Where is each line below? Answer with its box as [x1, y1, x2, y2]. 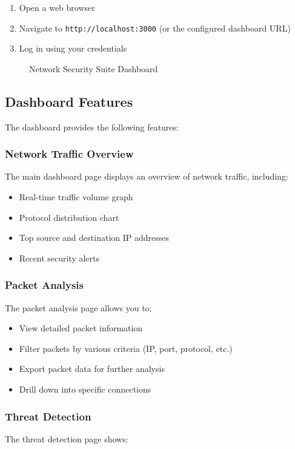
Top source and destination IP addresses [19, 231, 170, 244]
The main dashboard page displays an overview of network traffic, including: [5, 170, 288, 183]
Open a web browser [19, 1, 95, 13]
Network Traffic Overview [5, 146, 134, 161]
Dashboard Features [5, 92, 133, 110]
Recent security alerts [19, 251, 100, 264]
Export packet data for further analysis [19, 362, 165, 375]
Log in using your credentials [19, 42, 127, 55]
